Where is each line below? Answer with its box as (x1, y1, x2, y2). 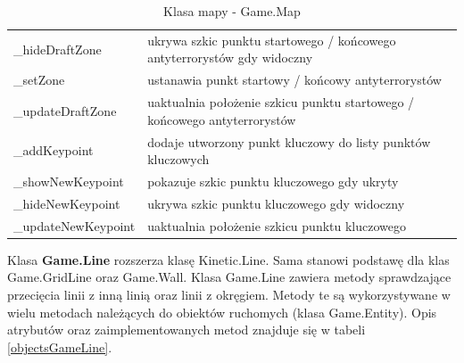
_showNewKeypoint (13, 172, 124, 190)
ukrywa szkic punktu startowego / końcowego (147, 30, 396, 49)
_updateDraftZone (13, 101, 117, 120)
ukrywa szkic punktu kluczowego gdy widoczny (147, 194, 405, 212)
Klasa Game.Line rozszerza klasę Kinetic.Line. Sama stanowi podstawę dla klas (7, 250, 450, 268)
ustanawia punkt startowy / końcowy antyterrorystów (147, 70, 442, 89)
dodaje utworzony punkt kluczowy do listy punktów (147, 132, 431, 151)
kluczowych (147, 150, 210, 169)
